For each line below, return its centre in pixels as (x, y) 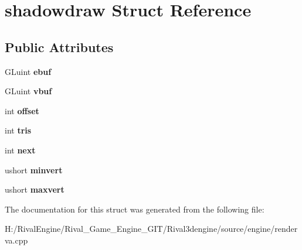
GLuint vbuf (28, 91)
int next (20, 150)
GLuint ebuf (28, 71)
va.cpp (16, 240)
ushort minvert (34, 169)
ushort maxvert (35, 189)
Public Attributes (59, 47)
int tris (18, 130)
